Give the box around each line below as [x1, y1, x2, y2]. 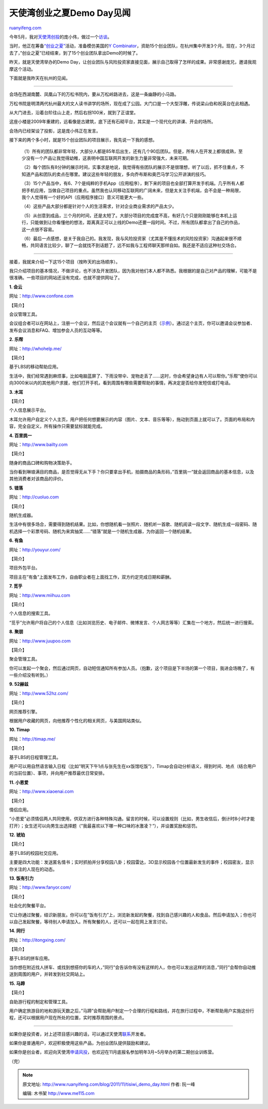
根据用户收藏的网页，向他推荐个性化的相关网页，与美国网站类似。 [9, 718, 144, 724]
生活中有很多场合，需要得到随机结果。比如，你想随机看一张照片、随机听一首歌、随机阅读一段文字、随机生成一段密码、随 [9, 521, 257, 527]
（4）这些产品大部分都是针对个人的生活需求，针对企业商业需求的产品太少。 [21, 204, 177, 209]
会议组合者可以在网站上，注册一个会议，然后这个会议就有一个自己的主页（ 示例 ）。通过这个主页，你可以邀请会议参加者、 [9, 320, 255, 326]
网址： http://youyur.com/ [9, 547, 61, 553]
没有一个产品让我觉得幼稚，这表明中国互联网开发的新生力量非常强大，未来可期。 [25, 155, 191, 161]
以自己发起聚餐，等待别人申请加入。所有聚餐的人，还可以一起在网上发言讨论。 [9, 919, 170, 924]
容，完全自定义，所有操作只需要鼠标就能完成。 [9, 423, 105, 429]
